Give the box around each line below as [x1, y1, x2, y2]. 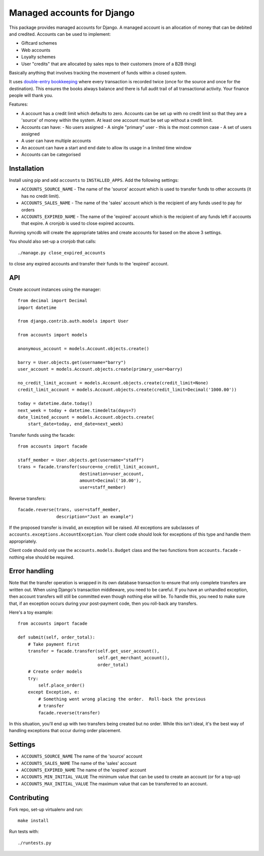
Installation [9, 165, 44, 172]
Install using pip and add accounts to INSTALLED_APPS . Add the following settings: [9, 177, 179, 183]
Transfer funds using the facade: [9, 432, 75, 438]
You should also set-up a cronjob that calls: [9, 238, 96, 244]
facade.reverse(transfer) [38, 710, 100, 715]
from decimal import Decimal [18, 298, 88, 304]
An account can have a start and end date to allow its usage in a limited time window [21, 144, 192, 150]
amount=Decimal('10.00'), [79, 478, 142, 483]
